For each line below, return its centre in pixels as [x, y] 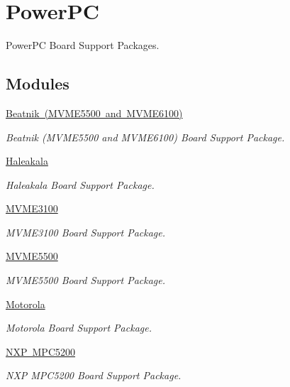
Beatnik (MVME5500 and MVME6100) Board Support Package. [145, 137]
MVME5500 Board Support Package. [86, 280]
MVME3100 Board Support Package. [86, 232]
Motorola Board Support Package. [79, 328]
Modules [38, 83]
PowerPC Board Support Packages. [83, 45]
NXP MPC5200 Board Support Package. [94, 375]
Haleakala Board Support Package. [80, 184]
